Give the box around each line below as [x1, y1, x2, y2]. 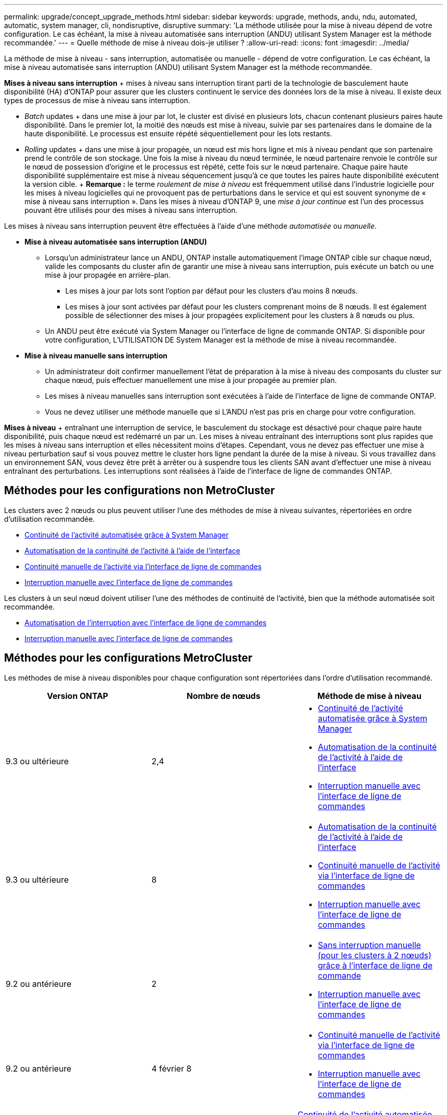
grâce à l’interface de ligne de [317, 960, 433, 971]
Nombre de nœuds [186, 690, 261, 701]
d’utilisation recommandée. [4, 514, 95, 523]
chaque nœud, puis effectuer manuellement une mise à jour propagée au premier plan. [45, 376, 337, 384]
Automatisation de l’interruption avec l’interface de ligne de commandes [24, 618, 267, 627]
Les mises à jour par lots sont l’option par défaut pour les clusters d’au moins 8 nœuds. [65, 286, 358, 295]
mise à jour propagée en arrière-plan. [45, 271, 171, 279]
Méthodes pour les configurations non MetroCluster [4, 484, 275, 497]
